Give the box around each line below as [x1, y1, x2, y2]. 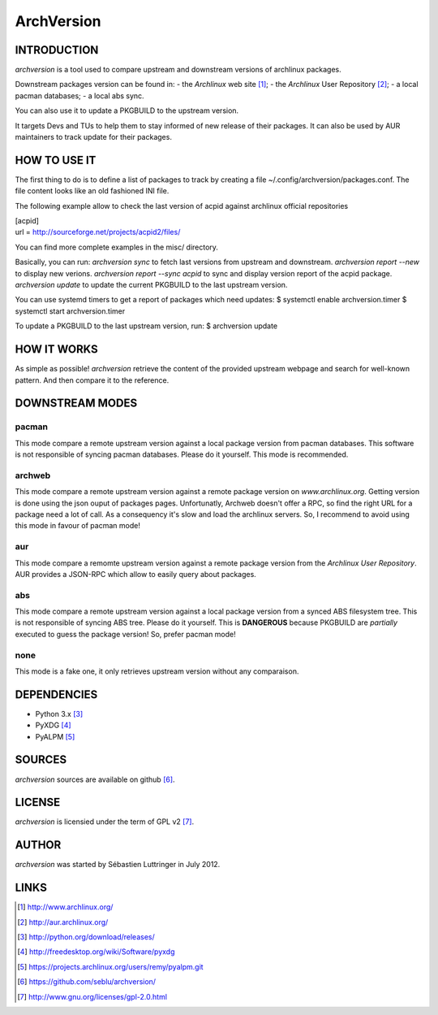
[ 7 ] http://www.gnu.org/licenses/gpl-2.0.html [17, 991, 168, 1001]
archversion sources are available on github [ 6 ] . [15, 774, 175, 784]
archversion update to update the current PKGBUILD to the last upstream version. [15, 280, 288, 290]
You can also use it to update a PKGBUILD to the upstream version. [15, 106, 239, 115]
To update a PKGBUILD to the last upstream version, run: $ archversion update [15, 321, 278, 331]
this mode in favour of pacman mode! [15, 521, 141, 531]
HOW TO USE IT [15, 153, 97, 167]
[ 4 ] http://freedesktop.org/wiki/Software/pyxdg [17, 947, 175, 956]
